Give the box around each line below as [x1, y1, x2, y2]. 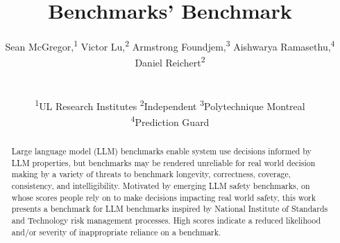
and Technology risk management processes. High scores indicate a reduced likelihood [11, 215, 321, 226]
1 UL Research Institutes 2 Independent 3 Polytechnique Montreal [35, 96, 305, 113]
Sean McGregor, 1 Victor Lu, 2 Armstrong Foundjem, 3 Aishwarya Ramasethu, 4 [5, 37, 335, 53]
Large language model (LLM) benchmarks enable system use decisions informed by [11, 145, 312, 157]
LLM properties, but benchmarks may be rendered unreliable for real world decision [11, 156, 316, 168]
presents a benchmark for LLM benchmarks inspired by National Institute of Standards [11, 203, 328, 215]
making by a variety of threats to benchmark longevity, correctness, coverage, [11, 168, 291, 180]
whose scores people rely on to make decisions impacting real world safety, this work [11, 191, 316, 203]
